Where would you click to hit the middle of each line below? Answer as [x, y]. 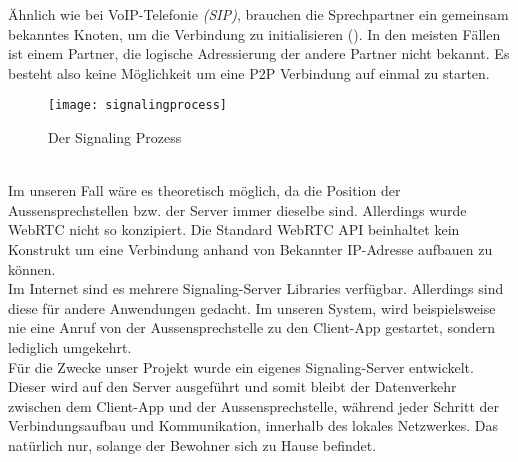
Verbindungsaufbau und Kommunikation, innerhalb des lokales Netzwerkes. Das [253, 425]
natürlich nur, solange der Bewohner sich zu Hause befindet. [192, 444]
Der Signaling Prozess [115, 137]
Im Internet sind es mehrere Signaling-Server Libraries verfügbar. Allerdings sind [256, 288]
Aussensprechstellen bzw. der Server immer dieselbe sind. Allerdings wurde [237, 209]
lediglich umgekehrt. [70, 346]
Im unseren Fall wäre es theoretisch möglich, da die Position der [204, 190]
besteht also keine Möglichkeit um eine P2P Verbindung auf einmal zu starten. [249, 72]
